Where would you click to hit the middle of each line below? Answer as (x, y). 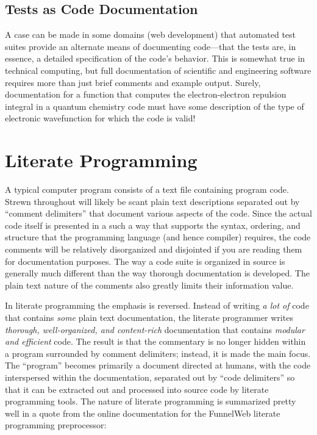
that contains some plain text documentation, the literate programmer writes (149, 318)
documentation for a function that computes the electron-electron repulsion (146, 94)
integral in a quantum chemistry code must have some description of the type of (155, 106)
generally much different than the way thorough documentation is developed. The (157, 273)
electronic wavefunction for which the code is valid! (100, 118)
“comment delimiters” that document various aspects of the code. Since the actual (158, 213)
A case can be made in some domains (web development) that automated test (151, 34)
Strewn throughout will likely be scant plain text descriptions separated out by (152, 201)
